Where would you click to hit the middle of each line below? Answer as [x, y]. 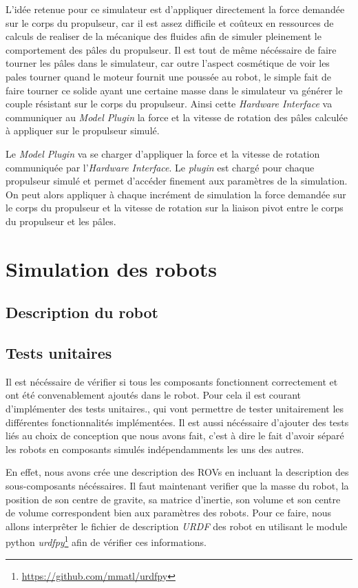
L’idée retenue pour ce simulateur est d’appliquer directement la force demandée [175, 9]
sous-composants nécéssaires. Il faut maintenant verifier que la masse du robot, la [177, 486]
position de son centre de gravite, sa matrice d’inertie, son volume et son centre [173, 499]
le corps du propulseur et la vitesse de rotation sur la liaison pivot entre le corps [175, 208]
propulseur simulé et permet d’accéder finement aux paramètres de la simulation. [177, 181]
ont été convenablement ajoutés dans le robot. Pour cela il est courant [154, 395]
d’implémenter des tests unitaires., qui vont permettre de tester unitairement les [175, 409]
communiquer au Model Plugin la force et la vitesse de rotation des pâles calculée [177, 117]
